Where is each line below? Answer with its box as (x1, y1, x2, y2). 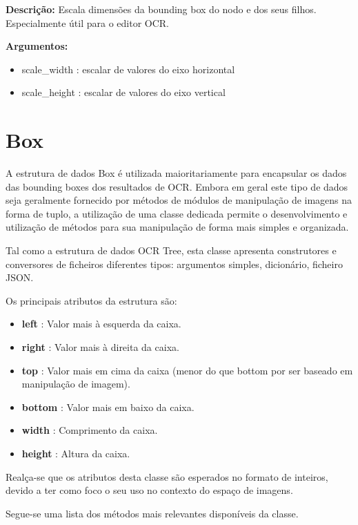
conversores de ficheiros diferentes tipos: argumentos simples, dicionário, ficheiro (6, 256, 343, 271)
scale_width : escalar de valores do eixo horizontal (21, 61, 235, 76)
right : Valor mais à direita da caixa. (21, 340, 179, 354)
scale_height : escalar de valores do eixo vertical (21, 85, 226, 99)
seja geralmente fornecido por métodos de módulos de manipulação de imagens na (6, 193, 352, 207)
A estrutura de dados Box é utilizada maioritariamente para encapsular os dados (6, 166, 347, 180)
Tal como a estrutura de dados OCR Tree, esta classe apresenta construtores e (6, 243, 337, 258)
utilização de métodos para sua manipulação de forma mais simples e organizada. (6, 220, 349, 234)
